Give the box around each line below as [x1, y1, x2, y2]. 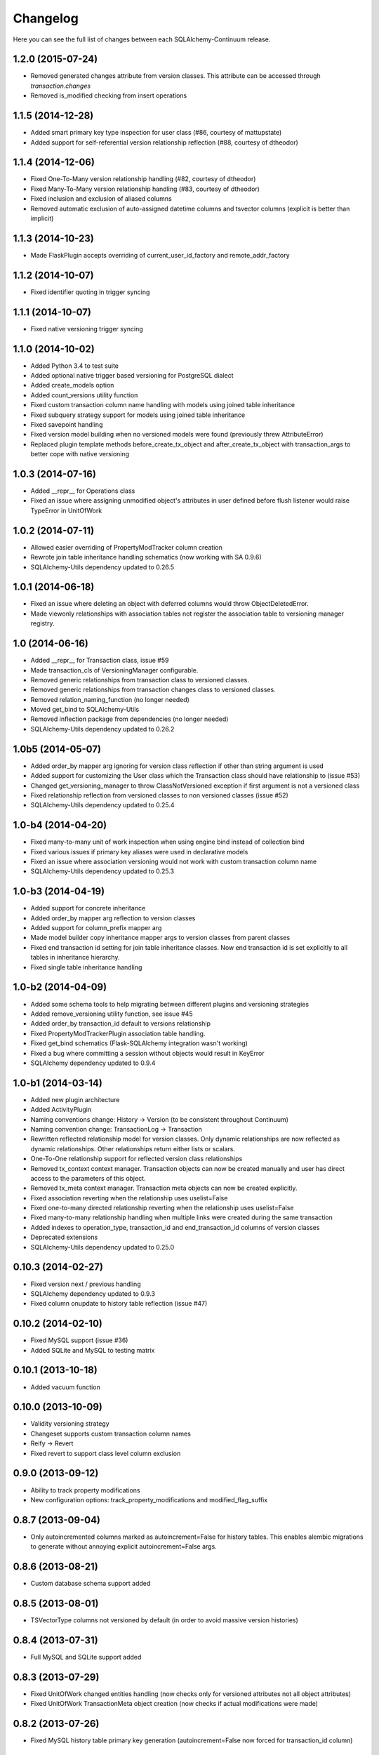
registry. [30, 619, 55, 628]
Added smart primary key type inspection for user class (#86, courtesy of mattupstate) [30, 128, 282, 137]
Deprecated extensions [30, 1233, 98, 1242]
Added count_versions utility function [30, 390, 138, 399]
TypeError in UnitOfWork [30, 506, 102, 515]
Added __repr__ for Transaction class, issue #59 [30, 656, 169, 665]
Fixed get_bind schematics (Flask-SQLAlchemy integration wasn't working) [30, 1039, 248, 1047]
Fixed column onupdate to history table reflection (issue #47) [30, 1299, 208, 1308]
